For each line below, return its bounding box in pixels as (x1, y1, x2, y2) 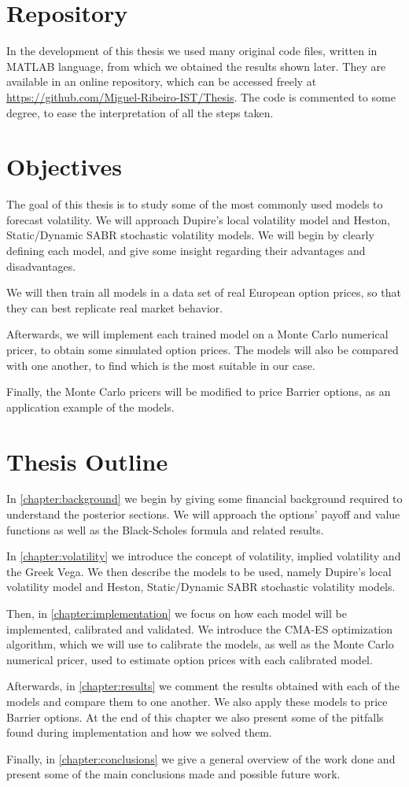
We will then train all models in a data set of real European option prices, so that (6, 284, 401, 301)
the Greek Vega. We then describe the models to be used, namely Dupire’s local (6, 563, 392, 579)
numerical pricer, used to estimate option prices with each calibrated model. (6, 651, 373, 667)
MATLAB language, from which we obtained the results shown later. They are (6, 57, 386, 74)
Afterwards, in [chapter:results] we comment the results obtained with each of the (6, 678, 400, 694)
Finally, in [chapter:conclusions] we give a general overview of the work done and (6, 750, 396, 767)
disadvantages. (6, 257, 76, 274)
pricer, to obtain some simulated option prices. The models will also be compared (6, 341, 399, 357)
